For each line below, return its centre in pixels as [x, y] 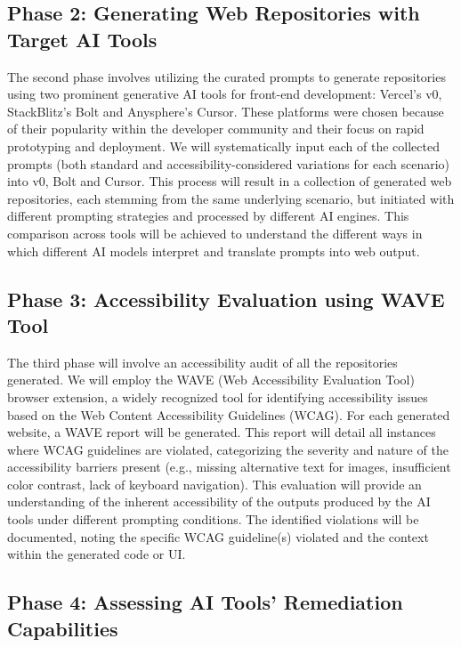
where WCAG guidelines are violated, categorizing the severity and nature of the [228, 449]
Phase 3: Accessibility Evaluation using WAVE [226, 299]
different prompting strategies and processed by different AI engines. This [208, 216]
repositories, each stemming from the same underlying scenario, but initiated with [231, 198]
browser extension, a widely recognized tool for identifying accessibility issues [218, 396]
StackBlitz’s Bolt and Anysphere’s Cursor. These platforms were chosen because [226, 111]
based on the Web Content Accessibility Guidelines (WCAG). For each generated [229, 414]
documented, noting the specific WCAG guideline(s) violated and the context [218, 536]
